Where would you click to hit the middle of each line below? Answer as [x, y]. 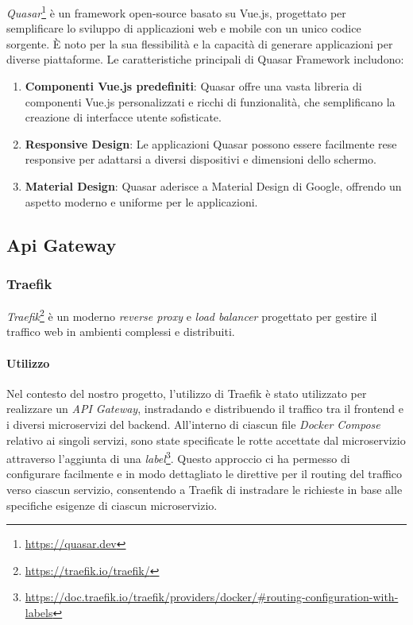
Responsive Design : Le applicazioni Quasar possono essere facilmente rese [211, 143]
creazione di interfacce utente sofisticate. [123, 117]
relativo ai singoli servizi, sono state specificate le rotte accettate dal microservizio [206, 440]
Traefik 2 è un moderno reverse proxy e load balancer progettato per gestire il [192, 315]
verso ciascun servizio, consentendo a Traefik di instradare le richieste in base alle [205, 490]
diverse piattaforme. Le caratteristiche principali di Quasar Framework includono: [205, 59]
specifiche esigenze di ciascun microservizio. [112, 505]
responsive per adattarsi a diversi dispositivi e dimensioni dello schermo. [201, 159]
